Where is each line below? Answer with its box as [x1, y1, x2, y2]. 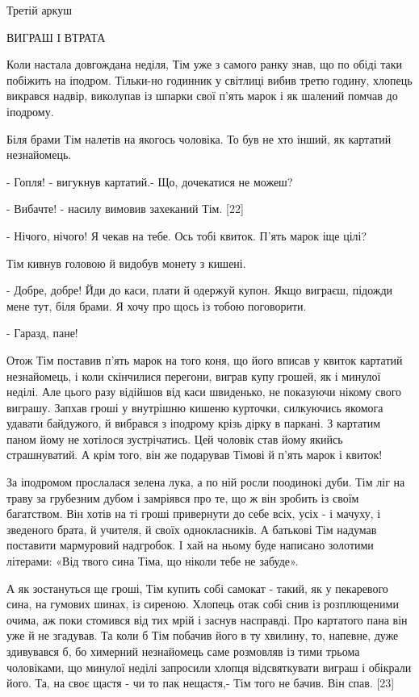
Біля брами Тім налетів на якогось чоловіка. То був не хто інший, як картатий [6, 130, 392, 147]
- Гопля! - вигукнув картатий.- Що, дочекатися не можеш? [6, 173, 293, 190]
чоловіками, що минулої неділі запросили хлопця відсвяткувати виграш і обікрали [6, 658, 412, 675]
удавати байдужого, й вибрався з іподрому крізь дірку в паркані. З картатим [6, 415, 381, 432]
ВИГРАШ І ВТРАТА [6, 28, 106, 45]
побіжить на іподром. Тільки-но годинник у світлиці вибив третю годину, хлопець [6, 71, 413, 88]
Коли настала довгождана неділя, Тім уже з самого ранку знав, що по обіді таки [6, 56, 402, 73]
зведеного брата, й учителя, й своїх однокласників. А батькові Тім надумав [6, 520, 377, 537]
